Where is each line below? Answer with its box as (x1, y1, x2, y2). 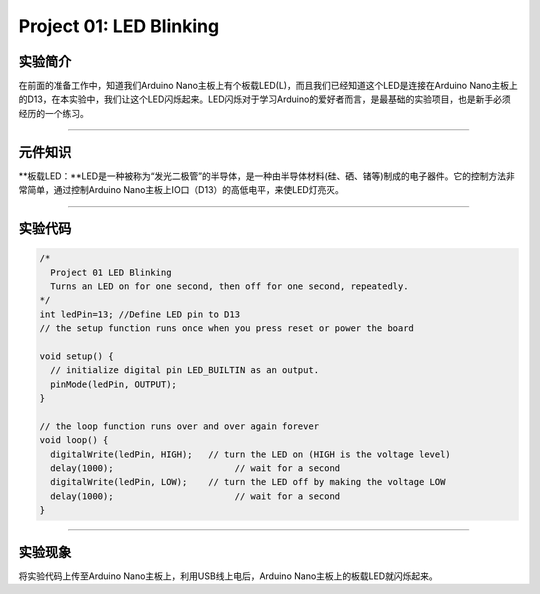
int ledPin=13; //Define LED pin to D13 (39, 308, 240, 320)
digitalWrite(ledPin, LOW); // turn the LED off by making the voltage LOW (50, 476, 446, 488)
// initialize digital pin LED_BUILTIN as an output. (50, 365, 320, 376)
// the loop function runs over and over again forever (39, 420, 320, 432)
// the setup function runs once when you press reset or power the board (39, 323, 415, 334)
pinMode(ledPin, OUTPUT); (50, 378, 177, 390)
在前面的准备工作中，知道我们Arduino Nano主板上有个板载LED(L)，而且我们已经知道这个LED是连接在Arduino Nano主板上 (18, 80, 519, 92)
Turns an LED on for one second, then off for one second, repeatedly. (50, 280, 409, 292)
